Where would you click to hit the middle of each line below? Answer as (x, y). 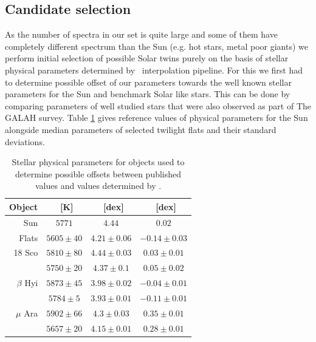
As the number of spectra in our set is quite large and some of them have (141, 34)
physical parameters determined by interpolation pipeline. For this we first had (154, 70)
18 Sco (26, 252)
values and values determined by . (98, 186)
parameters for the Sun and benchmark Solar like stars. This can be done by (148, 94)
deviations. (25, 141)
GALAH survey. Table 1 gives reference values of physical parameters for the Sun (156, 118)
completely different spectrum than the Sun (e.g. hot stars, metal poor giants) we (157, 46)
